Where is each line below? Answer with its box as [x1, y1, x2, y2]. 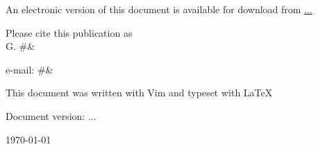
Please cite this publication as [6, 25, 133, 40]
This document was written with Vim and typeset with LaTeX [6, 85, 273, 100]
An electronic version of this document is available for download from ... [6, 2, 312, 16]
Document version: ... [6, 108, 97, 123]
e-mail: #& [6, 62, 53, 76]
